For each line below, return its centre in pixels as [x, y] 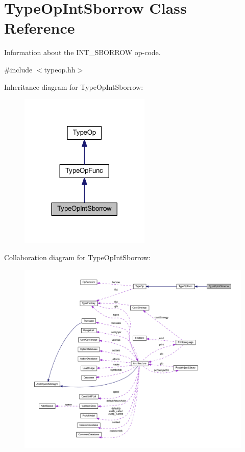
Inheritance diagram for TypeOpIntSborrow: [74, 86]
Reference [40, 28]
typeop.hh [60, 69]
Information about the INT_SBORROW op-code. [82, 52]
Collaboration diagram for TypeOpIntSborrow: [77, 257]
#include [18, 69]
